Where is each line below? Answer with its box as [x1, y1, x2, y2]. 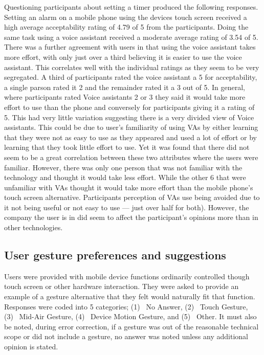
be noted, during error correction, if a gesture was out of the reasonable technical [4, 321, 259, 331]
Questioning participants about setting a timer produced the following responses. [4, 2, 258, 12]
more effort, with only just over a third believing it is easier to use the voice [4, 51, 242, 62]
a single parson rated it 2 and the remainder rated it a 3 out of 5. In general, [4, 81, 245, 92]
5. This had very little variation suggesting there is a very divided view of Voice [4, 112, 254, 122]
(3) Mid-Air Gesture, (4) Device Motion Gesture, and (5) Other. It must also [4, 311, 257, 322]
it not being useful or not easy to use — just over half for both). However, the [4, 202, 249, 212]
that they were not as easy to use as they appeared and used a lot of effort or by [4, 131, 257, 142]
